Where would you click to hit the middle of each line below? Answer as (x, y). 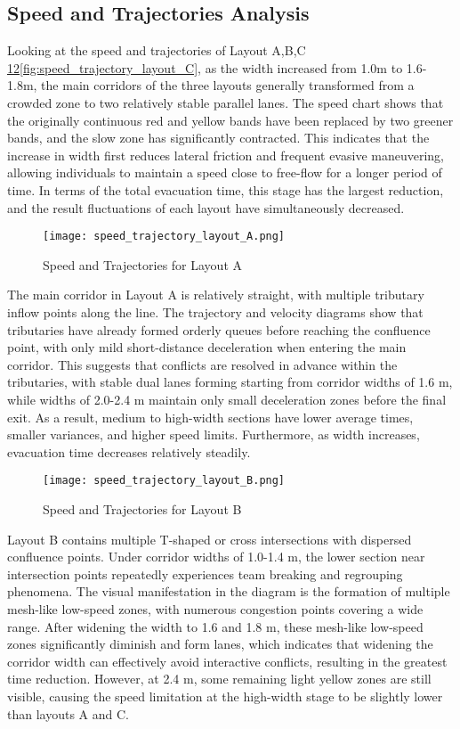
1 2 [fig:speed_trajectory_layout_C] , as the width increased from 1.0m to (205, 67)
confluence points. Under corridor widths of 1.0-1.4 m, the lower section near (216, 557)
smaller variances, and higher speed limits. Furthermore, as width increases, (214, 434)
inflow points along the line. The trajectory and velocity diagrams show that (215, 311)
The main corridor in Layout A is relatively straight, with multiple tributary (216, 295)
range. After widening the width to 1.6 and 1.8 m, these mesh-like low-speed (215, 626)
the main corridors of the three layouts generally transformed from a (228, 85)
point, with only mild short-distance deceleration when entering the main (207, 347)
